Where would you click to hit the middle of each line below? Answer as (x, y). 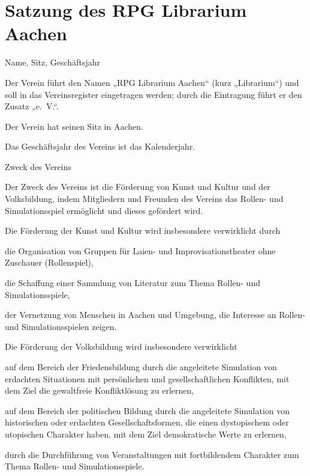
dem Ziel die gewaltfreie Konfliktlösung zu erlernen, (100, 390)
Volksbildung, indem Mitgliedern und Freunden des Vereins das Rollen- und (144, 199)
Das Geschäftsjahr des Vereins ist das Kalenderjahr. (100, 146)
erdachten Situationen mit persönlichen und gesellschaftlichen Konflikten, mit (147, 378)
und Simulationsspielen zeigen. (61, 326)
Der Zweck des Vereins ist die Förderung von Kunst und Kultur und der (138, 187)
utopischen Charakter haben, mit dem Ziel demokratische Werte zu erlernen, (146, 434)
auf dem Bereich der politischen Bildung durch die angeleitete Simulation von (148, 410)
